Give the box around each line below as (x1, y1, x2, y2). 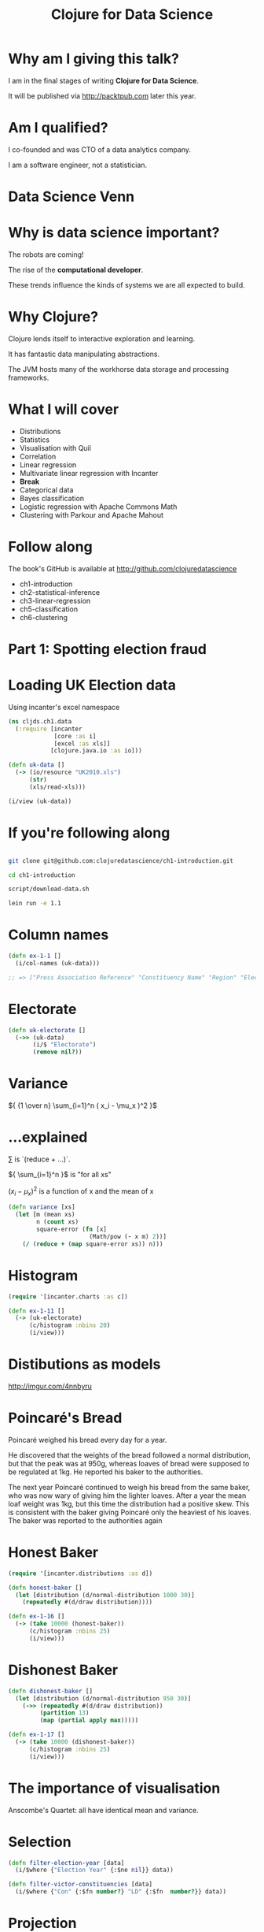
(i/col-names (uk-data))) (15, 959, 101, 967)
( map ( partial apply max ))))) (39, 1716, 139, 1725)
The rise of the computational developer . (8, 266, 144, 274)
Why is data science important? (8, 224, 220, 242)
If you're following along (8, 823, 170, 842)
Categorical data (19, 485, 74, 494)
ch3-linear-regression (19, 596, 91, 605)
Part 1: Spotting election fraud (8, 641, 207, 658)
